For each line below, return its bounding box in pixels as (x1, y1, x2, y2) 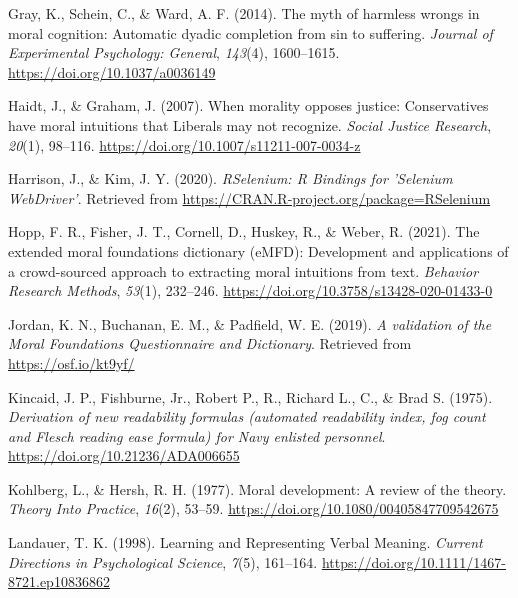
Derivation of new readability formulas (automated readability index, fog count (8, 406, 486, 427)
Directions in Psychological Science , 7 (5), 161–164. (8, 551, 318, 572)
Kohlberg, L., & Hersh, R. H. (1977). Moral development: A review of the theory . (8, 478, 507, 499)
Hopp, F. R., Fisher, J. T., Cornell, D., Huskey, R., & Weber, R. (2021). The (8, 221, 480, 242)
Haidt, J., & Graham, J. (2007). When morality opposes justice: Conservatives (8, 95, 489, 116)
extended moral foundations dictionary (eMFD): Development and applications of (8, 240, 509, 261)
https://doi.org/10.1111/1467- (321, 551, 507, 572)
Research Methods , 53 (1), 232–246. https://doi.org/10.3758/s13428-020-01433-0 (8, 280, 493, 301)
